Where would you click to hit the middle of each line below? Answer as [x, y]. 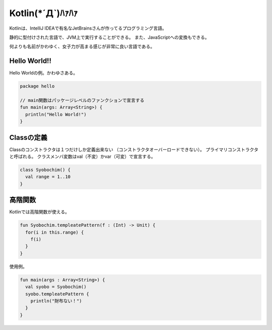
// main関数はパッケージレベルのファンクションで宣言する [82, 100]
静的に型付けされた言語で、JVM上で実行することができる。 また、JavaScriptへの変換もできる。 [109, 37]
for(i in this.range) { [55, 232]
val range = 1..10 [48, 177]
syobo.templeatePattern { [57, 294]
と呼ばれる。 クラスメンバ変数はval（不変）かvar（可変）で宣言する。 [82, 156]
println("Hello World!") [56, 114]
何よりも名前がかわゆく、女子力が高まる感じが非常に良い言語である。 [82, 47]
